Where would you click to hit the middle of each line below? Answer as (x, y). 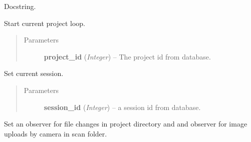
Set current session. (34, 73)
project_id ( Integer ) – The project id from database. (127, 56)
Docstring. (20, 6)
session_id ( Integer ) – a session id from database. (122, 107)
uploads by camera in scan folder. (56, 133)
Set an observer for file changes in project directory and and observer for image (126, 124)
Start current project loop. (45, 23)
